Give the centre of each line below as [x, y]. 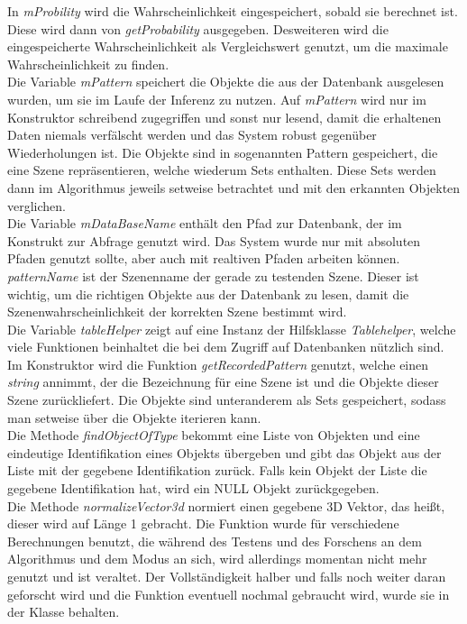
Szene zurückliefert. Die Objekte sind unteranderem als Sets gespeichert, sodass [227, 400]
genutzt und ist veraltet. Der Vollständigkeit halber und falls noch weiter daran [227, 576]
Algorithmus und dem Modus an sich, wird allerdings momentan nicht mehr [217, 559]
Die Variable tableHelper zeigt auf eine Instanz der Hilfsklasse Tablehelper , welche [232, 329]
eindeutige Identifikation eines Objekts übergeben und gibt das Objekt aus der [224, 452]
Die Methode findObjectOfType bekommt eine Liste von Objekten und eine [214, 435]
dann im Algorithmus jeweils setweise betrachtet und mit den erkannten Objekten [234, 187]
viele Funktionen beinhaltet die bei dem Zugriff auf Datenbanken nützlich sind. [226, 347]
